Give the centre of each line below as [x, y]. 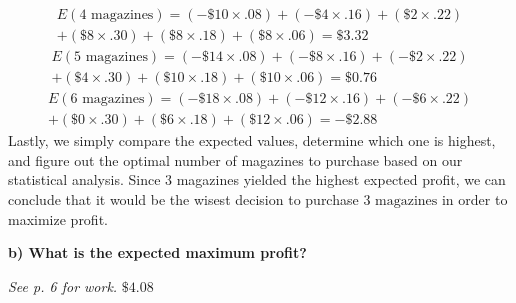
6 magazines [107, 99]
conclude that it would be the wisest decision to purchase [183, 198]
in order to [474, 198]
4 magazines [116, 15]
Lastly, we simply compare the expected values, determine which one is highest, [252, 140]
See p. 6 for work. [63, 285]
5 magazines [110, 57]
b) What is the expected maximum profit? [157, 252]
